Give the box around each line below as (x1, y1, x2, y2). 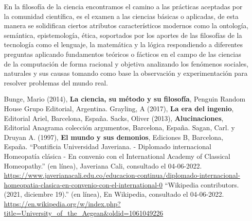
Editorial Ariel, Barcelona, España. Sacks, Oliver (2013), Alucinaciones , (4, 113, 224, 123)
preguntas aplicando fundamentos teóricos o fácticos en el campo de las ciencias (4, 49, 241, 59)
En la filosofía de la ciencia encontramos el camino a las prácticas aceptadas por (4, 1, 243, 11)
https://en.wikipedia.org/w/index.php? (4, 198, 121, 208)
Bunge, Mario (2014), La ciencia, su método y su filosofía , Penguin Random (4, 94, 246, 104)
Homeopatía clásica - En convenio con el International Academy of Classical (4, 151, 231, 161)
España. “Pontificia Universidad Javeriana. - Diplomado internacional (4, 141, 212, 152)
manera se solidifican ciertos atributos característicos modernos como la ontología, (4, 20, 249, 31)
